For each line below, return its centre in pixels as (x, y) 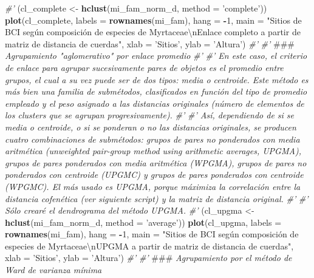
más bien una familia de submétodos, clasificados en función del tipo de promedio (156, 91)
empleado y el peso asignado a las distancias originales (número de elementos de (155, 103)
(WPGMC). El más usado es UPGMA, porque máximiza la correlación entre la (153, 186)
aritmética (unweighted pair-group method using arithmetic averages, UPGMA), (153, 151)
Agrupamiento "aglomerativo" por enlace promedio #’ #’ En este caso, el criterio (156, 56)
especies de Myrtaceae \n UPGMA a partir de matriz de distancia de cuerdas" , (149, 246)
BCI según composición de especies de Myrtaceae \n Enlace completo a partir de (153, 32)
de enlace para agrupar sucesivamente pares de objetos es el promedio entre (144, 67)
